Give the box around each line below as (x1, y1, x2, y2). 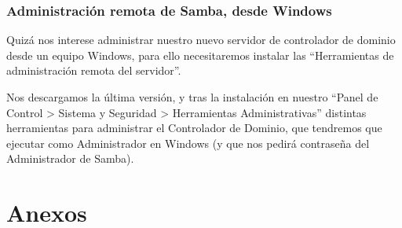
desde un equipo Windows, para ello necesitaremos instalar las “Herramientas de (6, 46, 394, 63)
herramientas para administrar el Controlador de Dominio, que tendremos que (6, 120, 382, 136)
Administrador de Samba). (6, 150, 134, 167)
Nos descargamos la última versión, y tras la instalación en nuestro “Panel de (6, 89, 378, 105)
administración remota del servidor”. (6, 62, 181, 79)
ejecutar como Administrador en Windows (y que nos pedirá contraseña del (6, 134, 370, 151)
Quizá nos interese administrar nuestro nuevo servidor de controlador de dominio (6, 31, 396, 48)
